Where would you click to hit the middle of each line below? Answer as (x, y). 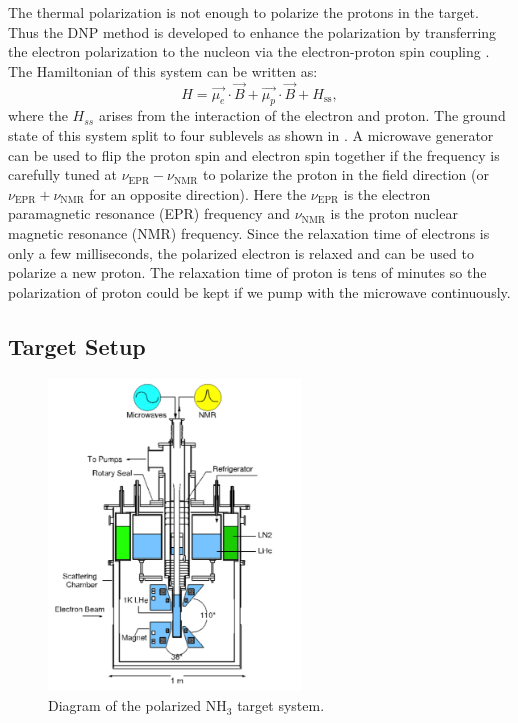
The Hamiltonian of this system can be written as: (163, 70)
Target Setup (77, 345)
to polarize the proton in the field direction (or (345, 174)
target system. (281, 705)
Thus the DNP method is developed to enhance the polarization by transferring (252, 31)
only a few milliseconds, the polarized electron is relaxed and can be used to (241, 252)
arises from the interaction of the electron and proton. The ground (302, 115)
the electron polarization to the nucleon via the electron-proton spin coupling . (249, 51)
